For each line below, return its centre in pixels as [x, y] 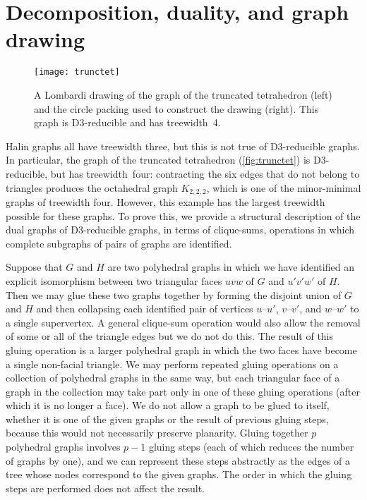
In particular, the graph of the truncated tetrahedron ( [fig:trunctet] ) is [158, 160]
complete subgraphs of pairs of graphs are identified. [119, 243]
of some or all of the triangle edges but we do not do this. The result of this [170, 336]
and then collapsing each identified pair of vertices [145, 309]
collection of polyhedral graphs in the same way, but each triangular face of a [173, 378]
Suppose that [34, 267]
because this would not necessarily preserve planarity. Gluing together [157, 433]
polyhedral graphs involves [63, 447]
